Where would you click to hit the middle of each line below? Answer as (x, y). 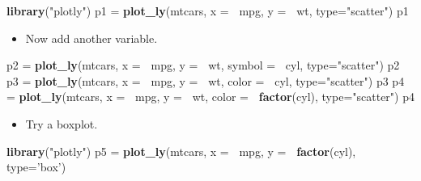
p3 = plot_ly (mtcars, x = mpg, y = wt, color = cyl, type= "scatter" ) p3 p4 (206, 80)
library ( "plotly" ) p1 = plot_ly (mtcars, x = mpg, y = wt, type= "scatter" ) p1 (208, 11)
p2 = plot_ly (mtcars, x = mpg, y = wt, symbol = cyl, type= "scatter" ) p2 (203, 65)
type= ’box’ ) (36, 167)
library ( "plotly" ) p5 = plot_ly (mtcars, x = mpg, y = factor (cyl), (181, 151)
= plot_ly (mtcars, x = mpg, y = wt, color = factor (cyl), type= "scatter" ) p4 (210, 97)
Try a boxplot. (62, 123)
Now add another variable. (91, 38)
